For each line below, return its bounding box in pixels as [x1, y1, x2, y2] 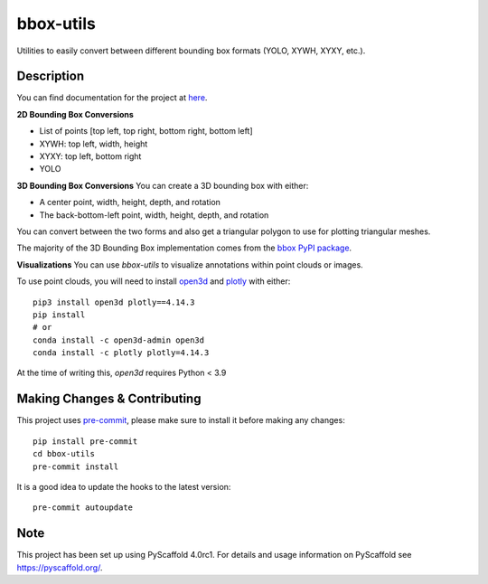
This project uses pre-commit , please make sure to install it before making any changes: [16, 415, 345, 426]
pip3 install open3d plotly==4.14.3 [33, 297, 195, 307]
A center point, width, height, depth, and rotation [39, 197, 221, 208]
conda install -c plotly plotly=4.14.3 [33, 348, 210, 358]
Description [16, 69, 85, 84]
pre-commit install [33, 461, 119, 472]
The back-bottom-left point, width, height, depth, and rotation [39, 209, 269, 221]
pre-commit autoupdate [33, 503, 134, 513]
